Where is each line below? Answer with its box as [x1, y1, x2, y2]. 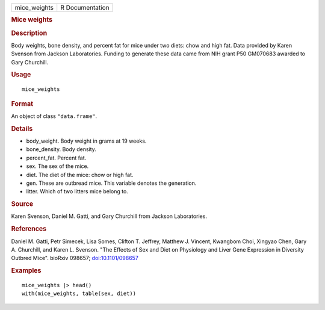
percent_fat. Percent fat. [26, 154, 87, 161]
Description [11, 29, 48, 37]
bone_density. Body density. [26, 146, 96, 153]
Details [11, 124, 33, 132]
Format [11, 99, 33, 108]
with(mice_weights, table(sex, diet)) [22, 290, 137, 297]
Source [11, 200, 34, 208]
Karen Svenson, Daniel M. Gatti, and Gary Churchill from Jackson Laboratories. [11, 212, 208, 220]
